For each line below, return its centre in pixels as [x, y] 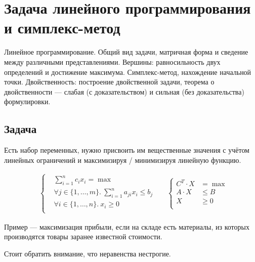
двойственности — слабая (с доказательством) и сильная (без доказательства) [124, 91]
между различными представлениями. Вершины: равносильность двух [112, 61]
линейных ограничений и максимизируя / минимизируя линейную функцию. [123, 160]
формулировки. [27, 101]
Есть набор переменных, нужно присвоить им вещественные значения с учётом [127, 150]
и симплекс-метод [62, 28]
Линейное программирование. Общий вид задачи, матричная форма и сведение [126, 52]
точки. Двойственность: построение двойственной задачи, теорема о [109, 82]
